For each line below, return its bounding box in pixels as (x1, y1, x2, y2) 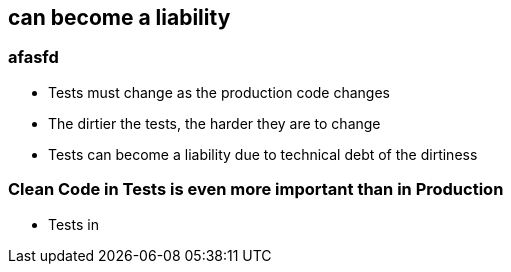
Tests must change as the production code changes (48, 83, 390, 101)
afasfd (8, 47, 59, 68)
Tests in (48, 215, 99, 233)
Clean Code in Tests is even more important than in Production (8, 179, 504, 200)
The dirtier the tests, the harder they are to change (48, 114, 381, 132)
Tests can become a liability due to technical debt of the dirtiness (48, 145, 478, 163)
